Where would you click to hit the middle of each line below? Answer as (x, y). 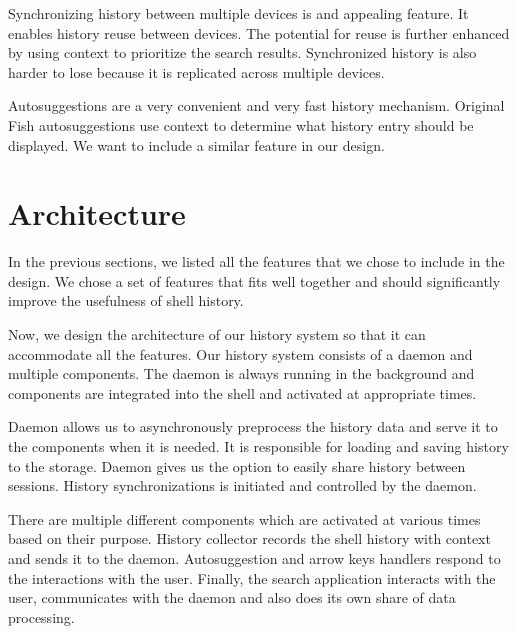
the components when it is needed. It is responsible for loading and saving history (258, 446)
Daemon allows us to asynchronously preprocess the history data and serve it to (253, 426)
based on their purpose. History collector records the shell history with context (249, 538)
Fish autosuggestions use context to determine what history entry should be (241, 124)
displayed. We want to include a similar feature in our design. (196, 144)
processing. (41, 616)
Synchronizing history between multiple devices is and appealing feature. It (238, 13)
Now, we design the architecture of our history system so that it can (217, 334)
